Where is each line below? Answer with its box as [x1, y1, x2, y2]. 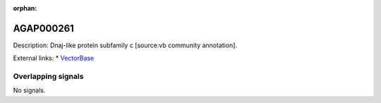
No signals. [13, 86, 46, 95]
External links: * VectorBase [13, 54, 95, 63]
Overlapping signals [13, 71, 84, 81]
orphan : [13, 4, 37, 12]
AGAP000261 [13, 22, 74, 35]
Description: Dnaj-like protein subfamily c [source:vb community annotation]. [13, 41, 238, 49]
